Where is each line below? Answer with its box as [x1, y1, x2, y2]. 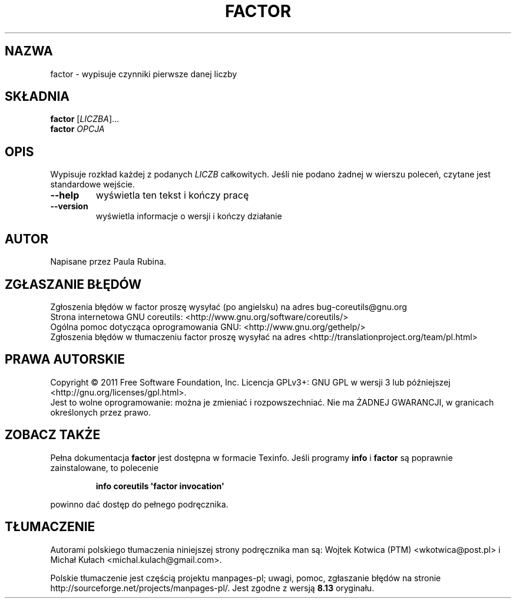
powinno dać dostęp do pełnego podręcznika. [50, 499, 229, 509]
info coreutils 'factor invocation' [95, 480, 224, 491]
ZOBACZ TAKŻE [5, 427, 101, 443]
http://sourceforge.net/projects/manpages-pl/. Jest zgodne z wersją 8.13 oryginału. [50, 582, 375, 593]
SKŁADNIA [5, 89, 70, 104]
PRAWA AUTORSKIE [5, 352, 125, 367]
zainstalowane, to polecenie [50, 462, 159, 473]
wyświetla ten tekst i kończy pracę [95, 189, 249, 202]
